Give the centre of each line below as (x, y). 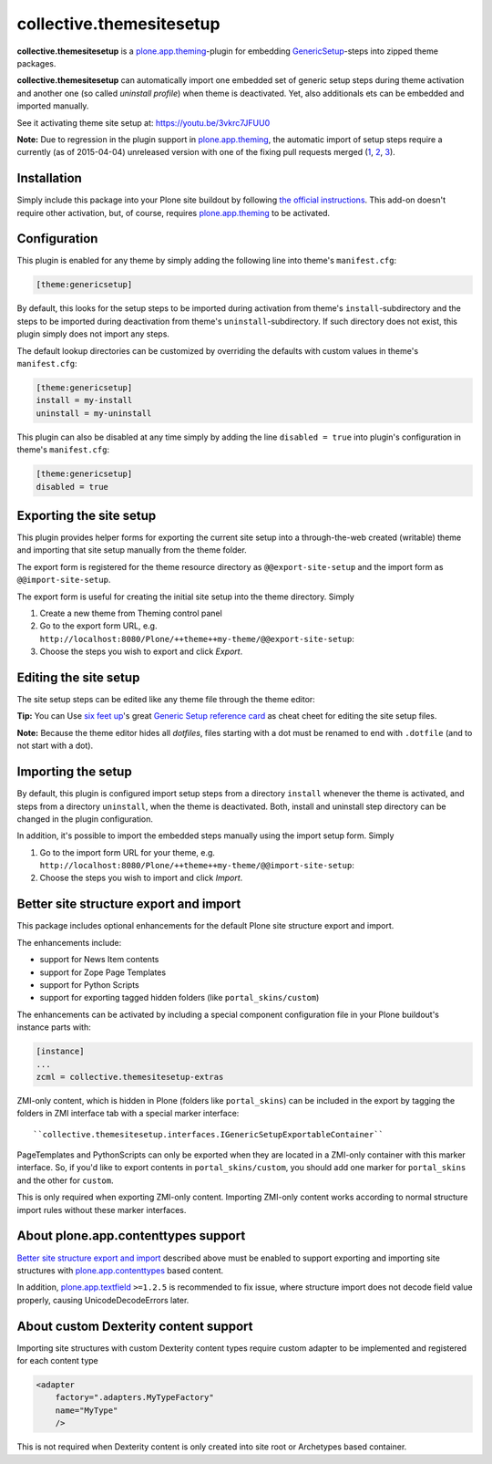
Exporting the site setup (87, 515)
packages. (36, 63)
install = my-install (84, 400)
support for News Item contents (99, 960)
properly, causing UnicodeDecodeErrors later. (103, 1300)
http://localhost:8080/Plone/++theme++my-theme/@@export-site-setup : (197, 639)
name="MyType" (87, 1410)
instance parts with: (54, 1027)
